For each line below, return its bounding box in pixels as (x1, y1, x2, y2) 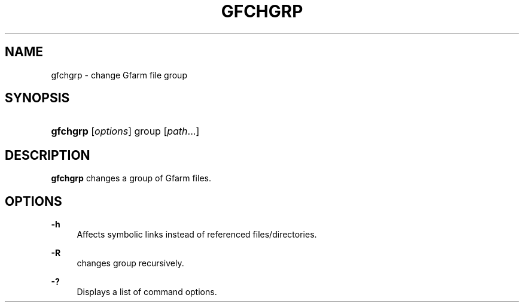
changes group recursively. (77, 258, 184, 269)
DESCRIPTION (5, 147, 90, 163)
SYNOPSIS (5, 90, 70, 106)
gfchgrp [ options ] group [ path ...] (51, 125, 200, 138)
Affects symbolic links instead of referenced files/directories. (77, 229, 317, 240)
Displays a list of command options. (77, 287, 217, 297)
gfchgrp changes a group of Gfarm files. (51, 173, 211, 184)
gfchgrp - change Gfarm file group (51, 69, 187, 80)
